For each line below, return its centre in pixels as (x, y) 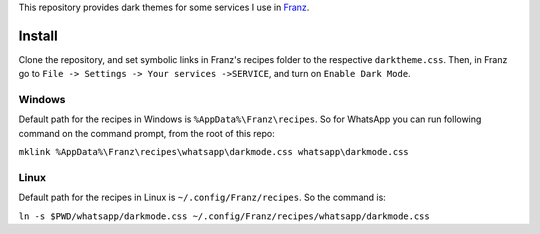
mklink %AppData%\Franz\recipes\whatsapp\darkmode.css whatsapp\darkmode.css (213, 152)
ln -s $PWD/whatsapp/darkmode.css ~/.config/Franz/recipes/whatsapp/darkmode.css (224, 216)
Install (38, 35)
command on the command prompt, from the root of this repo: (146, 133)
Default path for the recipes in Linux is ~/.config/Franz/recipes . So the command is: (202, 197)
